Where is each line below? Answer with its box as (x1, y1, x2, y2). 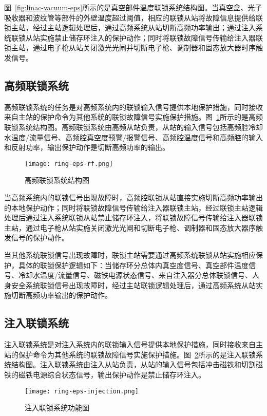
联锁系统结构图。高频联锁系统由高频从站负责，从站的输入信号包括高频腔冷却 (4, 121, 263, 132)
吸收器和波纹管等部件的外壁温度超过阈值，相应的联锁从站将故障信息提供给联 (4, 12, 263, 23)
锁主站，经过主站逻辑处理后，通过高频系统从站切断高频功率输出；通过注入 (4, 22, 256, 33)
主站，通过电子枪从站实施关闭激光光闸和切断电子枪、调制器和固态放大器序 (4, 222, 256, 233)
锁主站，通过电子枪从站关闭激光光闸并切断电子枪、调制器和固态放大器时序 (4, 42, 256, 53)
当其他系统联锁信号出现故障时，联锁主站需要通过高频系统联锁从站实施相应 (4, 249, 256, 260)
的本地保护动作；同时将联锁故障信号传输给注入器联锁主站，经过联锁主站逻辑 (4, 202, 263, 213)
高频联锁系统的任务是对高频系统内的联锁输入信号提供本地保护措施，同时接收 (4, 101, 263, 112)
